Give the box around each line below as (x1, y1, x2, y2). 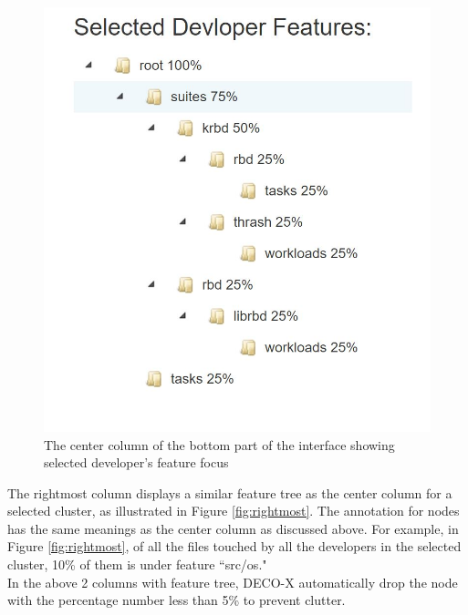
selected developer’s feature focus (44, 453, 229, 472)
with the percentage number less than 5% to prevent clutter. (7, 590, 346, 610)
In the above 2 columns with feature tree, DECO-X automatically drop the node (7, 572, 458, 591)
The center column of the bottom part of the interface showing (44, 435, 395, 454)
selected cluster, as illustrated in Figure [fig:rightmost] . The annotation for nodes (7, 501, 460, 520)
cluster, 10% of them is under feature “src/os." (7, 555, 267, 574)
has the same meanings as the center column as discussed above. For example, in (7, 518, 459, 538)
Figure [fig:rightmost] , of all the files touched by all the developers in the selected (7, 537, 462, 556)
